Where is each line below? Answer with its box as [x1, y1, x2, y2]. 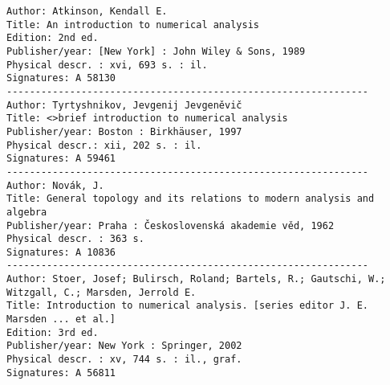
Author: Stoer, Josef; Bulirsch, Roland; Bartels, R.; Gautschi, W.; [6, 273, 386, 285]
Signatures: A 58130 [6, 72, 116, 84]
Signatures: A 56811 [6, 367, 116, 379]
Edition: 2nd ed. [6, 32, 99, 44]
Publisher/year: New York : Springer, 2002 [6, 340, 242, 352]
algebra [6, 206, 47, 218]
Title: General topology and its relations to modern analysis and [6, 193, 375, 205]
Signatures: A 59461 [6, 153, 116, 165]
